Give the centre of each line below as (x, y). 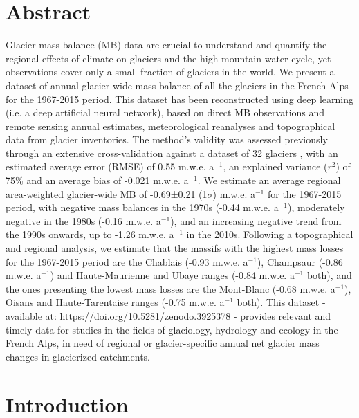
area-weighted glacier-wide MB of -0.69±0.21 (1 (107, 193)
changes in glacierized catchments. (78, 356)
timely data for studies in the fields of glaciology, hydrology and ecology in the (172, 329)
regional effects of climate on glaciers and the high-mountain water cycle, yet (168, 58)
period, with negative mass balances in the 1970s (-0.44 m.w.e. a (142, 207)
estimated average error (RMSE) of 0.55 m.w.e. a (110, 166)
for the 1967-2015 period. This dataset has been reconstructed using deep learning (180, 99)
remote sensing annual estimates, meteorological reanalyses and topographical (171, 126)
